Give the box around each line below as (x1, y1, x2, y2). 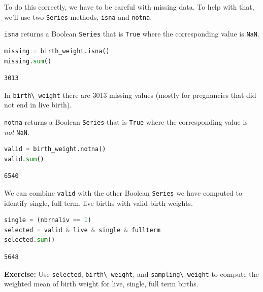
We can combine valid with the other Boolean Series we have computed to (4, 188, 242, 198)
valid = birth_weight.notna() (4, 145, 106, 153)
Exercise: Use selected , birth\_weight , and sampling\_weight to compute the (4, 268, 259, 279)
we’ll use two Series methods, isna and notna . (4, 11, 152, 22)
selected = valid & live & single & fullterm (4, 226, 160, 234)
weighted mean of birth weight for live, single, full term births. (4, 278, 199, 289)
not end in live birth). (4, 99, 72, 110)
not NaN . (4, 126, 29, 137)
